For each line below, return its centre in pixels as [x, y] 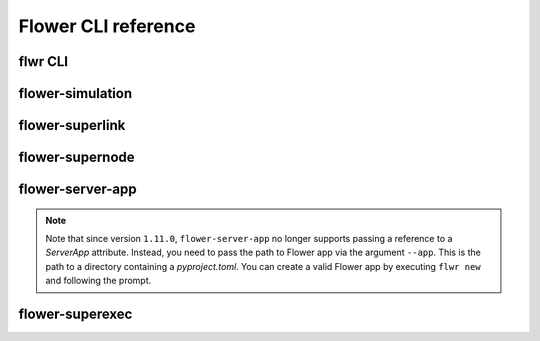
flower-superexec [75, 314]
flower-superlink [72, 125]
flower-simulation [75, 93]
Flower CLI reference [107, 26]
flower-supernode [76, 157]
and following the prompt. [98, 281]
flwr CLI [43, 61]
